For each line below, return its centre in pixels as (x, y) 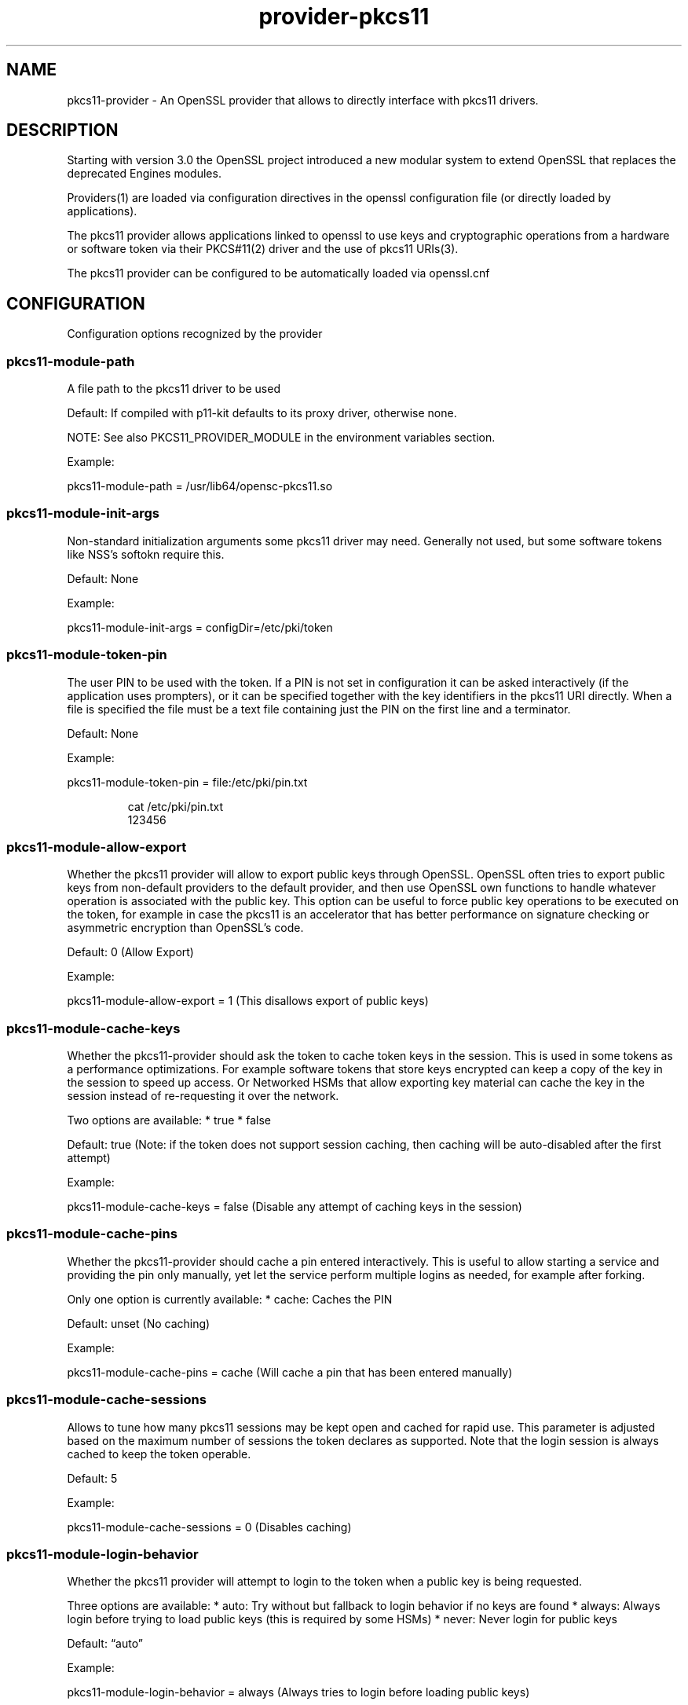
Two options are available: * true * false (169, 1120)
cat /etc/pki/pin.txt (176, 806)
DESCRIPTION (62, 130)
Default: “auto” (105, 1644)
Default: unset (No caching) (139, 1323)
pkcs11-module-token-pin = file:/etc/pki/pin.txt (187, 782)
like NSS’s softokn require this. (146, 554)
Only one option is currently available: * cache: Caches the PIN (230, 1299)
